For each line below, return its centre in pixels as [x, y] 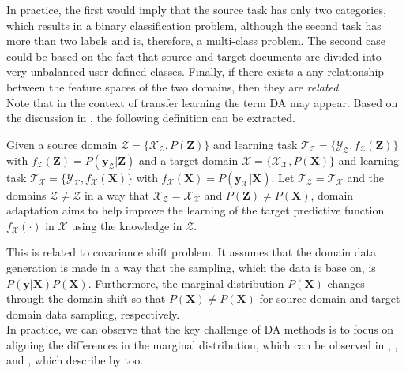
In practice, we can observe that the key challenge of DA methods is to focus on [200, 329]
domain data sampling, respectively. [93, 313]
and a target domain [188, 160]
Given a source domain [62, 144]
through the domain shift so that [86, 298]
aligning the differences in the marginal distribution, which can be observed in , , [202, 344]
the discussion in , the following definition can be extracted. [151, 118]
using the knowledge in [127, 225]
